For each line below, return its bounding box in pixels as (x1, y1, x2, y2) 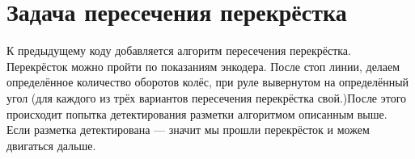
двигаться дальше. (6, 136, 96, 153)
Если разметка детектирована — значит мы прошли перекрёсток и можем (6, 121, 370, 138)
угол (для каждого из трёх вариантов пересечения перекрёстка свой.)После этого (6, 89, 407, 106)
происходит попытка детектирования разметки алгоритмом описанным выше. (6, 105, 387, 122)
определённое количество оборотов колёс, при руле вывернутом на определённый (6, 73, 409, 90)
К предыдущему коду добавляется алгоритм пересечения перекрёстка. (6, 42, 351, 59)
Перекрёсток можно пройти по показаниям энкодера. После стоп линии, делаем (6, 57, 400, 74)
